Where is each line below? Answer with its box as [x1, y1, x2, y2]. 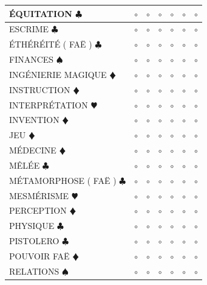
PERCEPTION [9, 204, 67, 217]
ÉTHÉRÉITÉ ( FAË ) [9, 38, 92, 51]
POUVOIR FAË [9, 250, 70, 262]
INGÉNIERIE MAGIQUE [9, 68, 107, 80]
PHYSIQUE [9, 219, 55, 232]
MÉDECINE [9, 144, 56, 157]
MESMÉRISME [9, 189, 69, 202]
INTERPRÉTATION [9, 98, 88, 111]
